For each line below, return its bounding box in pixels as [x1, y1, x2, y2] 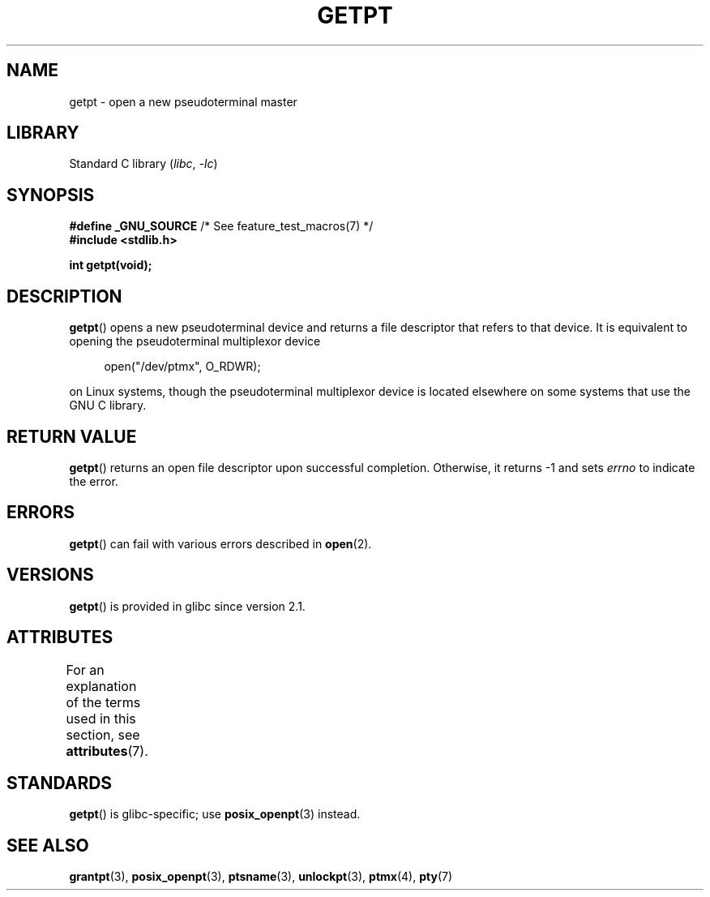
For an [66, 661, 105, 678]
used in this [66, 710, 136, 727]
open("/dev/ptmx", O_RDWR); [104, 359, 261, 374]
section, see [66, 726, 140, 743]
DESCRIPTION [6, 285, 122, 307]
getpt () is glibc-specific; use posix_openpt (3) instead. [69, 807, 361, 822]
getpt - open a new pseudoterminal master [69, 94, 297, 109]
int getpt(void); [69, 258, 152, 273]
